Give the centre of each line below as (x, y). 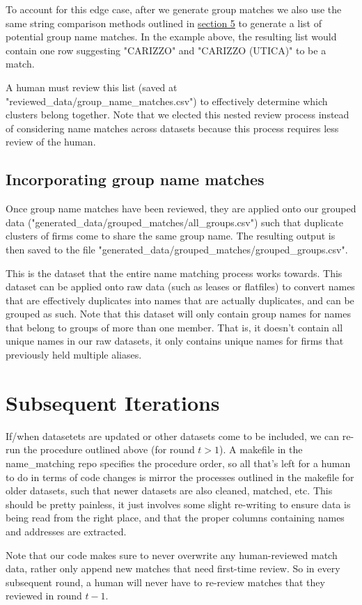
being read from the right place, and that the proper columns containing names (175, 518)
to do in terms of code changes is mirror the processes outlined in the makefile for (180, 477)
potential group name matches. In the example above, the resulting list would (171, 37)
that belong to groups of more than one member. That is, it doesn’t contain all (174, 327)
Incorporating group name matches (135, 179)
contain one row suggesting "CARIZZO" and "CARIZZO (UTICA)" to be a (166, 50)
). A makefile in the (261, 449)
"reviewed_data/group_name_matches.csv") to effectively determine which (167, 101)
